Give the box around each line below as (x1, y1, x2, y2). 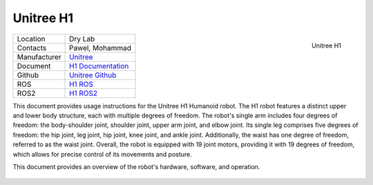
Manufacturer (17, 52, 61, 61)
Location (17, 34, 46, 43)
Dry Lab (69, 34, 95, 43)
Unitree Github (69, 70, 117, 79)
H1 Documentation (69, 61, 129, 70)
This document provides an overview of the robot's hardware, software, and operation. (12, 162, 260, 171)
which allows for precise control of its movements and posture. (12, 150, 193, 158)
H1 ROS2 (69, 88, 98, 98)
